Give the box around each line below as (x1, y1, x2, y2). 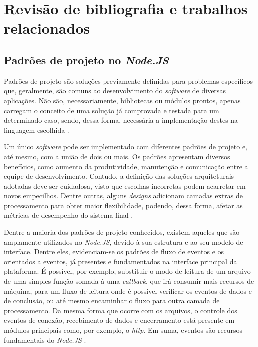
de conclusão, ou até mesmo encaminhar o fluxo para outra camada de (4, 295, 220, 306)
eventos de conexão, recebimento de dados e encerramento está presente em (4, 315, 235, 325)
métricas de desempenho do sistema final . (4, 210, 133, 220)
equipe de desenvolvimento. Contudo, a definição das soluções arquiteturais (4, 171, 234, 181)
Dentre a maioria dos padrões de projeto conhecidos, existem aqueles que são (4, 227, 240, 237)
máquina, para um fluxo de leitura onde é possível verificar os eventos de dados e (4, 285, 252, 296)
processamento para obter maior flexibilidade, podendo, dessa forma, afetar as (4, 200, 243, 210)
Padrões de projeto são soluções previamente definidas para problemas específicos (4, 75, 253, 86)
